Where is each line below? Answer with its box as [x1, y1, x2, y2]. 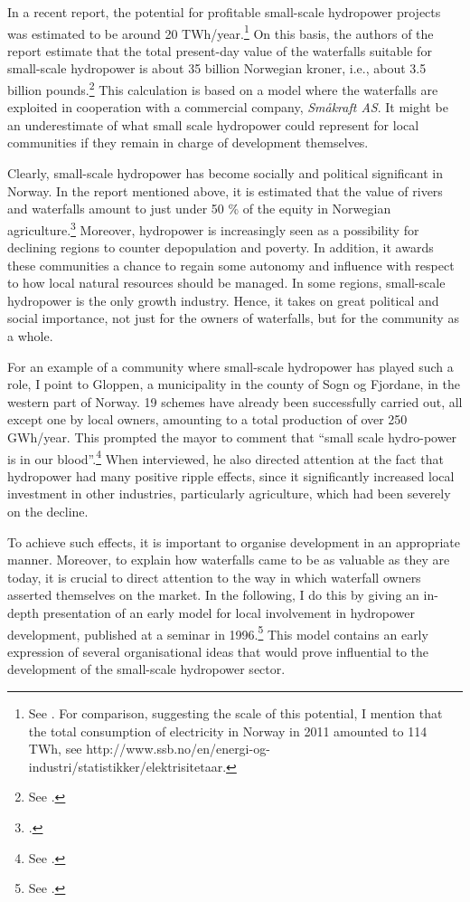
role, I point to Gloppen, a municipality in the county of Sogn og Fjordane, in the [7, 375, 460, 394]
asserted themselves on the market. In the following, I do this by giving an [7, 585, 419, 604]
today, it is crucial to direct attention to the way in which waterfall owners [7, 567, 421, 586]
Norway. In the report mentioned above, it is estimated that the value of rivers [7, 181, 443, 200]
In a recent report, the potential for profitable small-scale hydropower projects [7, 3, 441, 21]
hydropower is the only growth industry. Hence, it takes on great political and [7, 290, 439, 309]
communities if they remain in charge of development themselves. [7, 133, 369, 152]
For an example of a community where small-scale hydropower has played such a [7, 356, 454, 375]
